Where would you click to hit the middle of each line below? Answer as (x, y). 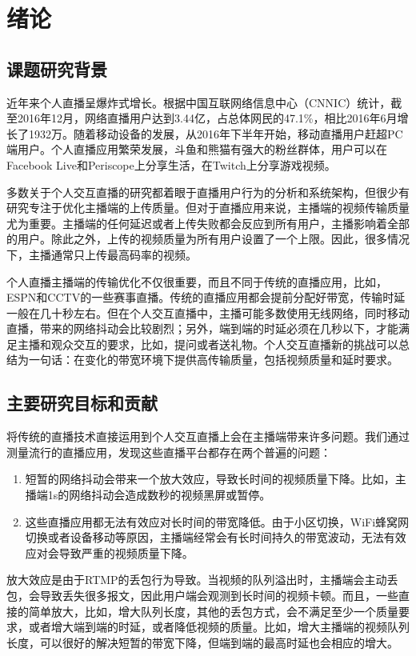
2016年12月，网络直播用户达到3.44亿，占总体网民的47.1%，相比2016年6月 (207, 118)
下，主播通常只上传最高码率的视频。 (102, 254)
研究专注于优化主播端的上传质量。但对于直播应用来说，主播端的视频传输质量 (208, 208)
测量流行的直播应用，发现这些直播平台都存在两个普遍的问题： (169, 452)
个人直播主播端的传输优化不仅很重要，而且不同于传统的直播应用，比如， (197, 281)
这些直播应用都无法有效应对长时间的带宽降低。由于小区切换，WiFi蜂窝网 (217, 521)
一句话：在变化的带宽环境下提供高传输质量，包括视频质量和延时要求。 (213, 360)
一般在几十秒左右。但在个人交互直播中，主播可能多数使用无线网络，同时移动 (208, 312)
